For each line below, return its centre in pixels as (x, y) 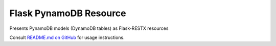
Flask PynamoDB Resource (68, 13)
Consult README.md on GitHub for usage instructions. (67, 37)
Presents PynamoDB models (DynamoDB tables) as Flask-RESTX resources (89, 28)
